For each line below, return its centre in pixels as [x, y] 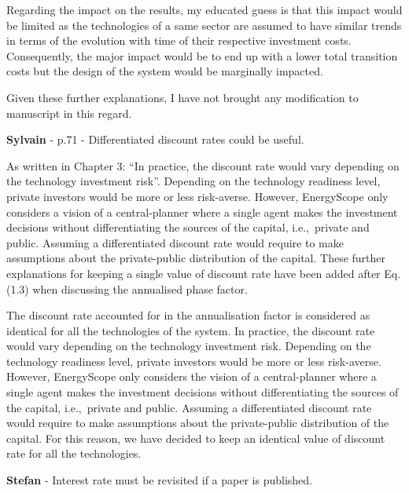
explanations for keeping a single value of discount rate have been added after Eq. [204, 273]
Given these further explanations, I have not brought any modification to [182, 97]
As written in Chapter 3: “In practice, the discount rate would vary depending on [203, 165]
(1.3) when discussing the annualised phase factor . [127, 288]
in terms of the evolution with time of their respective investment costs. [179, 40]
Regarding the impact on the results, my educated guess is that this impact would [204, 9]
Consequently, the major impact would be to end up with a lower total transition [202, 55]
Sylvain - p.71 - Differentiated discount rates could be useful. [155, 139]
